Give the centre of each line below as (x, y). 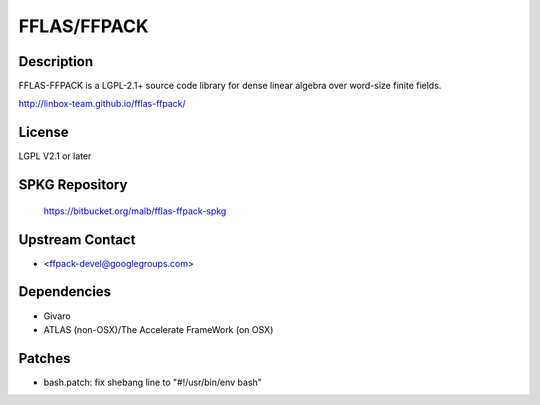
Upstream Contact (77, 239)
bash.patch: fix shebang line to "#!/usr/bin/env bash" (152, 382)
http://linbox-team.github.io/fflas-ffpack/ (102, 104)
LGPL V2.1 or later (55, 156)
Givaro (57, 316)
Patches (44, 358)
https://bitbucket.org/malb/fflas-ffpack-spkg (135, 211)
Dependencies (65, 291)
